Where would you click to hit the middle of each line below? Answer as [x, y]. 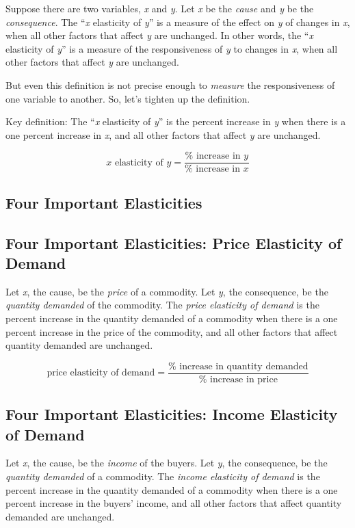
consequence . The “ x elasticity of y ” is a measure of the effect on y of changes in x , [178, 22]
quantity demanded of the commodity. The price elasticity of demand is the [162, 305]
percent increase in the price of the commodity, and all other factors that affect [172, 331]
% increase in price [238, 379]
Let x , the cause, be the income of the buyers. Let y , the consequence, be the [167, 463]
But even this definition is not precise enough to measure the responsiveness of [170, 84]
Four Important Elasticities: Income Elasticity [172, 414]
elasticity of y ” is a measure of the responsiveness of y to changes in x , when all [172, 48]
